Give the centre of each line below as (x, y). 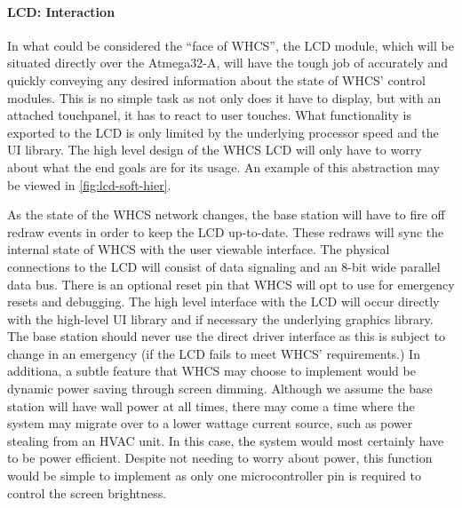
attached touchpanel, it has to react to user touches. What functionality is (209, 115)
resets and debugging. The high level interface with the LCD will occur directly (223, 302)
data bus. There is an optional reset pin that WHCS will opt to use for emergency (231, 284)
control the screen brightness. (87, 492)
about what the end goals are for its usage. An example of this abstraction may (223, 167)
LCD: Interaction (61, 11)
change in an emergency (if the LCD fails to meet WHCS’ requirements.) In (214, 353)
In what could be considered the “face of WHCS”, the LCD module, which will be (231, 45)
